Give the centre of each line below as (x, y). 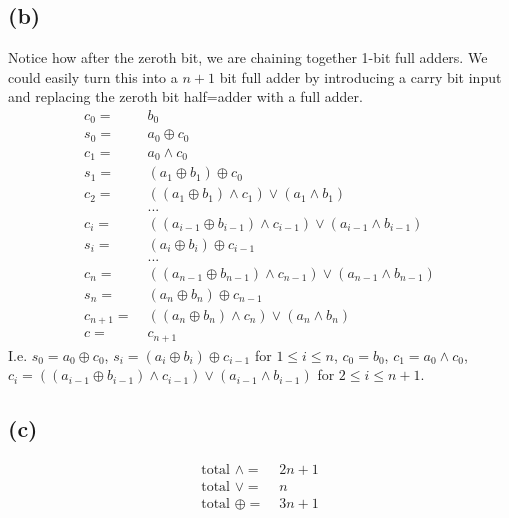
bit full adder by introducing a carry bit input (360, 76)
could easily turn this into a (93, 76)
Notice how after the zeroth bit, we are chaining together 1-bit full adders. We (248, 57)
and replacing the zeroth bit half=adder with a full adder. (185, 96)
